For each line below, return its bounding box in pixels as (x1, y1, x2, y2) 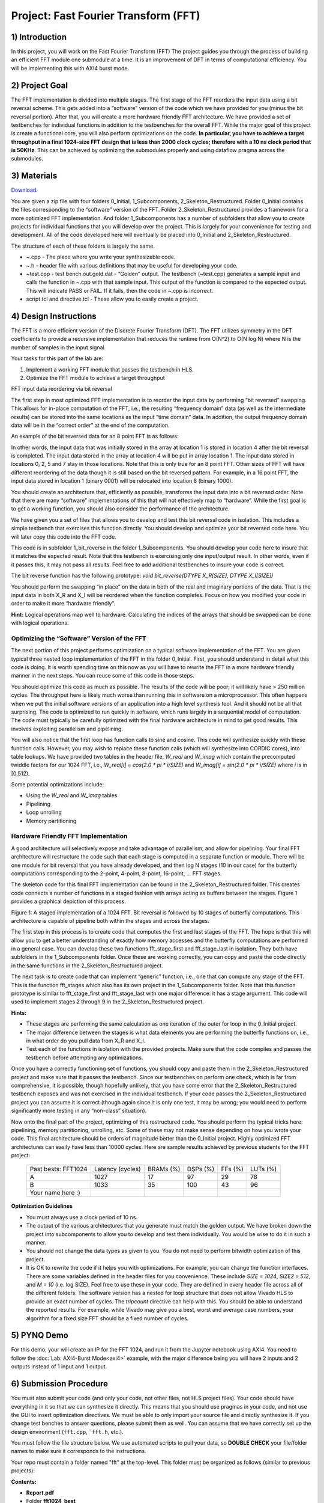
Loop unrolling (26, 809, 62, 816)
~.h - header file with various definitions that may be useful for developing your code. (26, 262, 238, 269)
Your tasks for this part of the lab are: (11, 355, 104, 362)
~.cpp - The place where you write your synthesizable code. (26, 253, 176, 261)
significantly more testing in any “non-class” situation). (11, 1107, 147, 1115)
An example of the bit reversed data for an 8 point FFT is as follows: (11, 433, 179, 440)
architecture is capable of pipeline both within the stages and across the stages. (11, 917, 209, 924)
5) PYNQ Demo (11, 1330, 68, 1341)
